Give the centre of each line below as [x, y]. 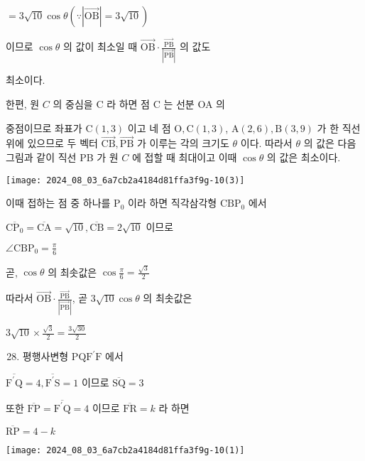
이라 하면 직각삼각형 [173, 203]
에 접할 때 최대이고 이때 [185, 157]
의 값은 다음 [330, 143]
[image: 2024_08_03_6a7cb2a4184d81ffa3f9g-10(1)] [125, 450]
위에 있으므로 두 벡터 [52, 143]
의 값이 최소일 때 [100, 47]
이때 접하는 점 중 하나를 [58, 203]
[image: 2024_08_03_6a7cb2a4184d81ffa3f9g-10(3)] [125, 180]
